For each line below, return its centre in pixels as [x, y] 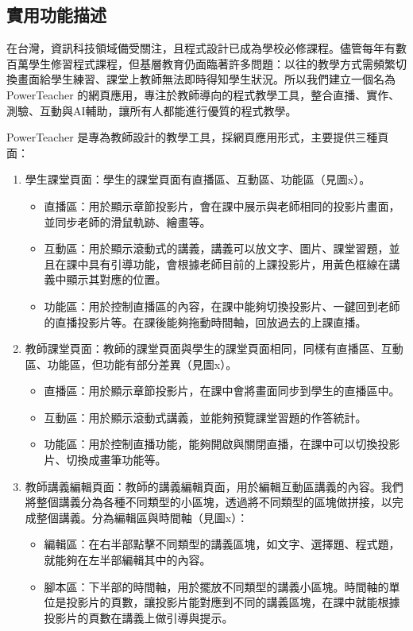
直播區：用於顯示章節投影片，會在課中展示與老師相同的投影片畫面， [222, 205]
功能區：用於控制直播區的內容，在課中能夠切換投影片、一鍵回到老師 [222, 306]
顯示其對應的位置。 [116, 279]
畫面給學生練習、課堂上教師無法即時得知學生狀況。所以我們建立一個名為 [206, 79]
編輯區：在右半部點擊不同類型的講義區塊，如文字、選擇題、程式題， [222, 544]
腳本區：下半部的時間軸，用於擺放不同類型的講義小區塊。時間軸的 [216, 586]
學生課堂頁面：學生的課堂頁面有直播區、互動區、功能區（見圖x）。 [198, 179]
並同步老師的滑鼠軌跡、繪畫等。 [127, 221]
